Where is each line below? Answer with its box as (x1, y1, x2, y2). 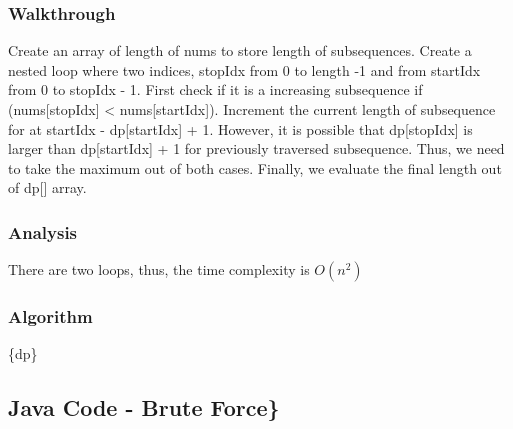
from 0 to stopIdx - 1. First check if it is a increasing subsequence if (8, 79, 423, 100)
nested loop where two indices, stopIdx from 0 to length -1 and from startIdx (8, 59, 481, 80)
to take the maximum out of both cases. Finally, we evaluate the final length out (8, 157, 502, 178)
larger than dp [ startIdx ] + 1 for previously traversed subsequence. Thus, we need (8, 138, 505, 159)
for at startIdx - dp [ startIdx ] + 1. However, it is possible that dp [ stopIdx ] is (8, 118, 473, 139)
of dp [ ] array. (8, 177, 87, 198)
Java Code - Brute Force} (8, 392, 280, 423)
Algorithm (8, 304, 93, 329)
